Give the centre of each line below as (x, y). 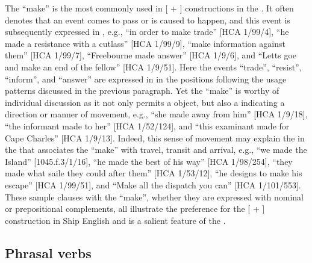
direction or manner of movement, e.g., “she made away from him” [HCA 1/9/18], (156, 114)
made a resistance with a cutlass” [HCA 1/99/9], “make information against (145, 43)
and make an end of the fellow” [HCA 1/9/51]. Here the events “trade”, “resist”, (153, 67)
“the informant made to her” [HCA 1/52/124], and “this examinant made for (147, 125)
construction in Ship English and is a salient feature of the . (115, 220)
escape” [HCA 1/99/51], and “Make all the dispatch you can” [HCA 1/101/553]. (153, 184)
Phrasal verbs (48, 252)
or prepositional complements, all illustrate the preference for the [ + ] (135, 209)
